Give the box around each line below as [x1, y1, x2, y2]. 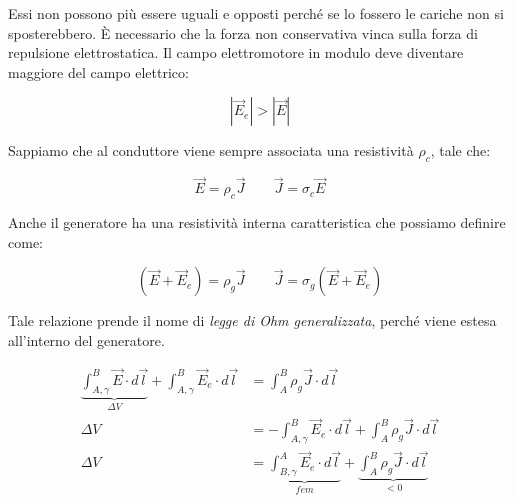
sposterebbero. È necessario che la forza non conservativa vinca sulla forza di [8, 22, 478, 43]
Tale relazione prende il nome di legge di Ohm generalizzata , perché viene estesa [8, 310, 497, 331]
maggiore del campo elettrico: [8, 61, 189, 82]
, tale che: [430, 140, 491, 161]
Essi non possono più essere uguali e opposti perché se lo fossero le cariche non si [8, 3, 504, 23]
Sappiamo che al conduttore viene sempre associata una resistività [8, 140, 414, 161]
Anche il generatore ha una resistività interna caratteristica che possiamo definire [8, 212, 506, 233]
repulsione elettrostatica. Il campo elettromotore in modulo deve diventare [8, 42, 464, 63]
